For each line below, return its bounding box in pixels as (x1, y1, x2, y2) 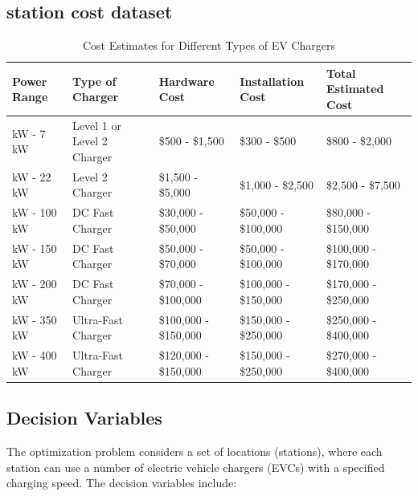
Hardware (158, 72, 215, 89)
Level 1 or (72, 116, 121, 133)
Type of (72, 72, 117, 89)
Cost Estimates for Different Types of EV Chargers (82, 37, 336, 54)
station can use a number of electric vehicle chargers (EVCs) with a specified (6, 458, 385, 475)
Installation (240, 72, 305, 89)
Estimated (326, 80, 384, 97)
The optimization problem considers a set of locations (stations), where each (6, 442, 383, 459)
